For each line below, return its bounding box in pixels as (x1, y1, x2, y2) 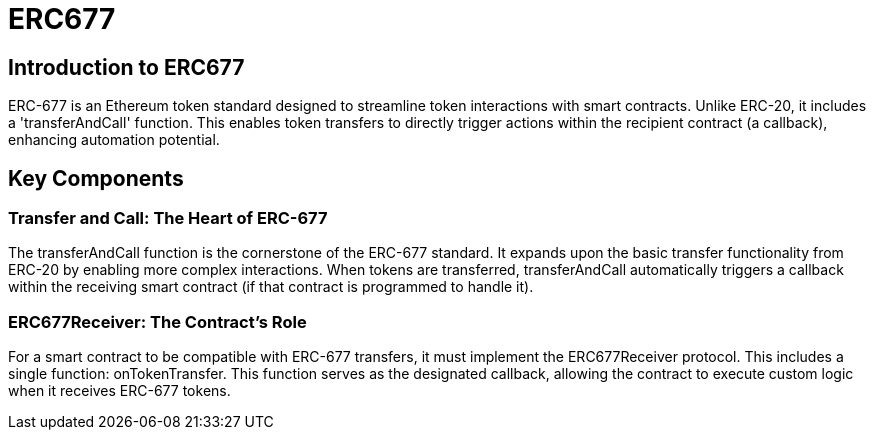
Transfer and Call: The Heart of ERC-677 (8, 208, 328, 229)
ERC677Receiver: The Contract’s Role (8, 311, 307, 332)
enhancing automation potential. (8, 131, 220, 149)
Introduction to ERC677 (8, 54, 245, 80)
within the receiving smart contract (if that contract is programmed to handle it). (8, 278, 534, 296)
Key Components (8, 165, 184, 191)
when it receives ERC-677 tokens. (8, 382, 231, 400)
